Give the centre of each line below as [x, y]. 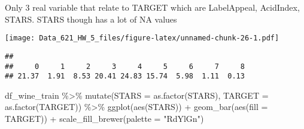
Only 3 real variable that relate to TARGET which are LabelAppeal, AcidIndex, [152, 7]
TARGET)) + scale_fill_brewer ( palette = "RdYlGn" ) [104, 118]
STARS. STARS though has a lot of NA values [91, 19]
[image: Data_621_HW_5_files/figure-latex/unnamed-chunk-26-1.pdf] [142, 38]
